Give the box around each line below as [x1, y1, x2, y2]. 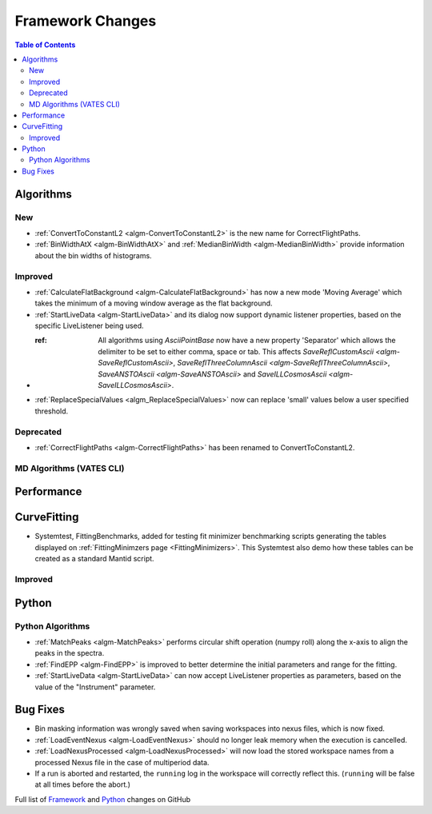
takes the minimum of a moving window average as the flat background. [34, 298, 273, 308]
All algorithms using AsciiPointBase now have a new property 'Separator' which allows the [98, 336, 396, 345]
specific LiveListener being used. [34, 321, 144, 331]
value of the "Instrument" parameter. [34, 682, 156, 692]
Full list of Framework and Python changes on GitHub [14, 794, 191, 804]
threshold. [34, 406, 69, 416]
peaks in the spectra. [34, 648, 105, 658]
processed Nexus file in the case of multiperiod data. [34, 757, 210, 767]
